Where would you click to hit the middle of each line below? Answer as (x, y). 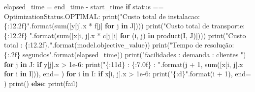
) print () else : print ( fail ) (41, 83)
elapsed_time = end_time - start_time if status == (84, 6)
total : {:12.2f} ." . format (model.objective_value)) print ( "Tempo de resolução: (119, 45)
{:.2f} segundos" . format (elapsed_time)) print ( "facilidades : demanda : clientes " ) (125, 54)
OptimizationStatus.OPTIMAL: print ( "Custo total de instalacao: (102, 16)
